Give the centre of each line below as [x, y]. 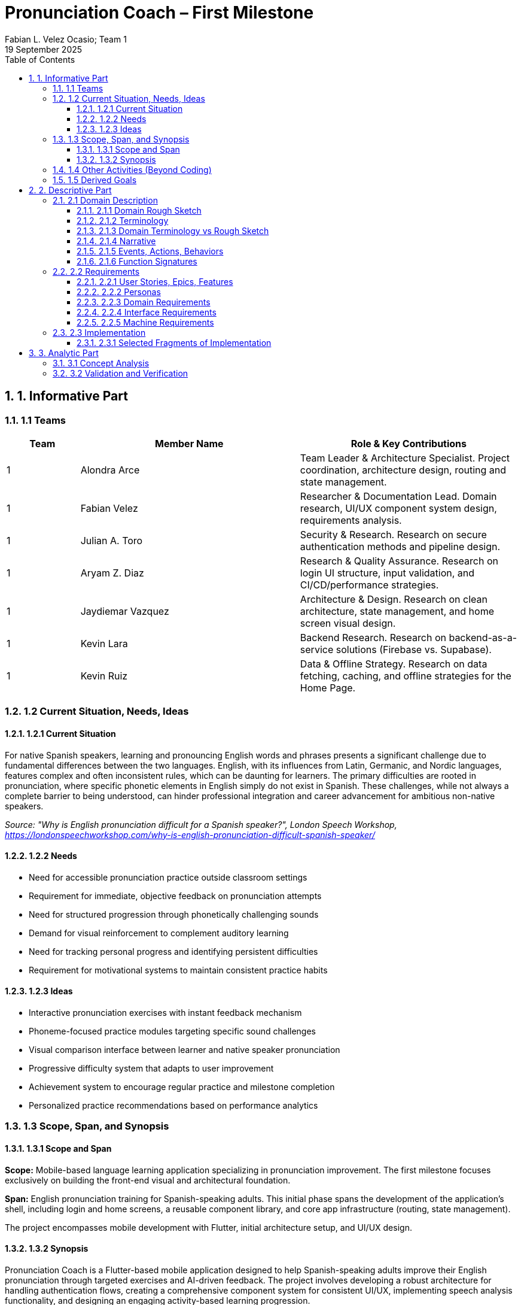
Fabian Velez [109, 508]
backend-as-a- [483, 637]
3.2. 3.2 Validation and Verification [121, 373]
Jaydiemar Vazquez [125, 611]
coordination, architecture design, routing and [403, 470]
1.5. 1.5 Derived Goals [95, 180]
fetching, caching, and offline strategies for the [406, 676]
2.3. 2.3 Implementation [99, 332]
